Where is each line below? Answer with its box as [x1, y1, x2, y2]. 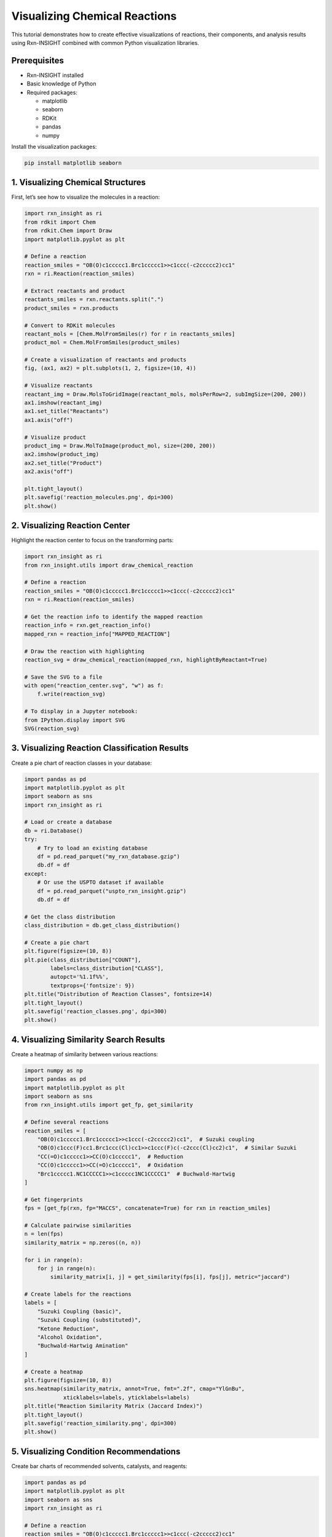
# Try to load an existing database [37, 844, 148, 851]
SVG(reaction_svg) [24, 725, 80, 732]
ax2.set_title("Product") [24, 459, 103, 467]
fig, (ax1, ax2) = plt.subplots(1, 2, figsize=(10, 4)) [24, 365, 197, 372]
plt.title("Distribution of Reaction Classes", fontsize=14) [24, 990, 213, 998]
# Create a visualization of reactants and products [24, 357, 187, 363]
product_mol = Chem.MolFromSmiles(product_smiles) [24, 339, 181, 346]
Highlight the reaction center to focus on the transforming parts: [11, 537, 174, 544]
